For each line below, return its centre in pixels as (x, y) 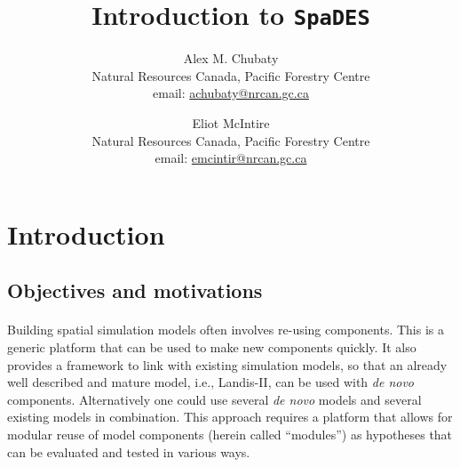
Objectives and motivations (135, 290)
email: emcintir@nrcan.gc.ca (231, 158)
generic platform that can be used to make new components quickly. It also (212, 346)
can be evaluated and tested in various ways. (129, 451)
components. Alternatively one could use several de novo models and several (214, 399)
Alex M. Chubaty (231, 58)
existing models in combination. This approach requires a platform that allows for (230, 417)
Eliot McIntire (231, 123)
